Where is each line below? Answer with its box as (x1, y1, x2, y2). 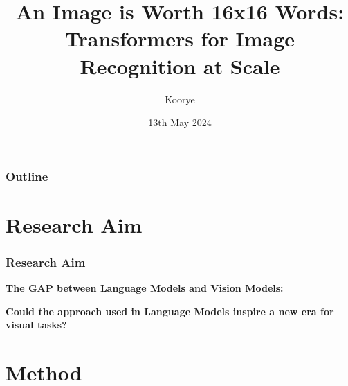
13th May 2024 (148, 115, 212, 130)
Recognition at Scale (80, 51, 280, 80)
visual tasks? (6, 317, 67, 332)
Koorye (165, 91, 195, 106)
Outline (6, 167, 48, 184)
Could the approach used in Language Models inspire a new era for (6, 304, 334, 318)
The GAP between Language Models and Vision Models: (6, 281, 284, 295)
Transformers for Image (64, 24, 295, 53)
